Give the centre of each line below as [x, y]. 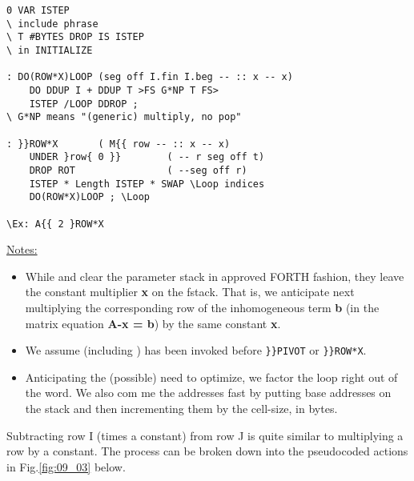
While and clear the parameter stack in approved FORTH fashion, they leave [215, 276]
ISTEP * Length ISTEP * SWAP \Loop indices [147, 184]
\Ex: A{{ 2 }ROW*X [55, 224]
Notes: [22, 249]
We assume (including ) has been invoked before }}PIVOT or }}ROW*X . [196, 350]
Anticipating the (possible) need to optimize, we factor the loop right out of [211, 377]
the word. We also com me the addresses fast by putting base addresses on [208, 393]
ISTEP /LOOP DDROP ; [84, 104]
